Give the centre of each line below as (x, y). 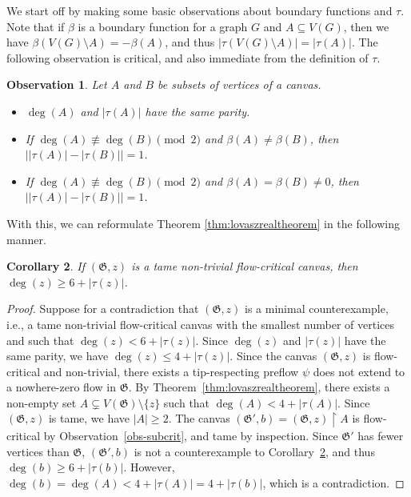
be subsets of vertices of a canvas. (239, 84)
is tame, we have (89, 418)
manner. (26, 239)
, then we (366, 26)
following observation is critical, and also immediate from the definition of (188, 57)
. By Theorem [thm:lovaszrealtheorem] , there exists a (259, 387)
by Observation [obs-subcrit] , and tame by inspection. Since (191, 435)
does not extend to (359, 371)
